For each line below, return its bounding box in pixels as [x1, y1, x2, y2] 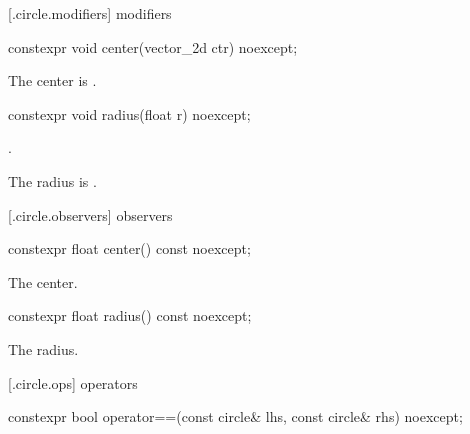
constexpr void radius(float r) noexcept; [8, 103, 251, 124]
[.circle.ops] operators [8, 372, 138, 393]
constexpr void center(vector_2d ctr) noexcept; [8, 36, 298, 57]
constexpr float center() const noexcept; [8, 238, 251, 259]
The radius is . [8, 170, 97, 191]
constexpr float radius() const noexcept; [8, 305, 252, 326]
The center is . [8, 70, 97, 91]
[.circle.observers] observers [8, 204, 173, 225]
